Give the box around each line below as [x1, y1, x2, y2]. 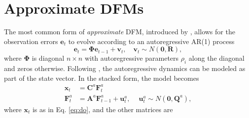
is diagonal [32, 53, 65, 63]
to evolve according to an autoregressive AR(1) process [68, 36, 235, 46]
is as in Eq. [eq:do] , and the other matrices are [32, 104, 173, 114]
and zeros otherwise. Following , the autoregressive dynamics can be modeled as [4, 63, 246, 73]
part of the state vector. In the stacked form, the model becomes [4, 72, 199, 83]
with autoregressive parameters [84, 53, 179, 63]
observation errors [4, 36, 58, 46]
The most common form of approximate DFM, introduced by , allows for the [4, 26, 235, 37]
